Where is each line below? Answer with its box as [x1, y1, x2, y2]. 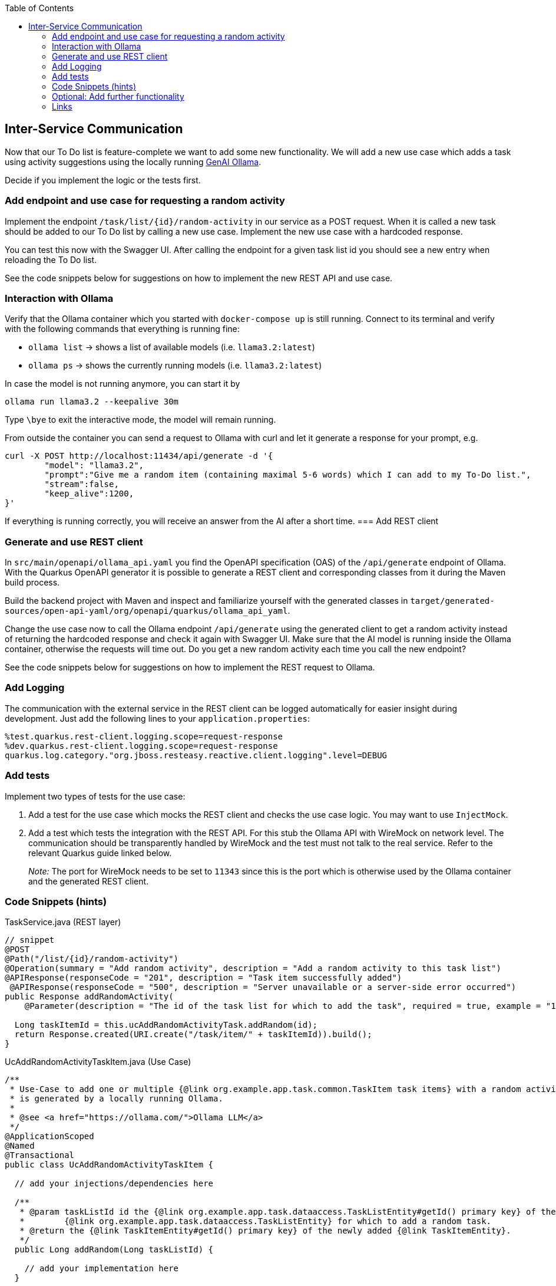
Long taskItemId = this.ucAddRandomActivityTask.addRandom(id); [14, 1020, 318, 1030]
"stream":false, [44, 479, 119, 489]
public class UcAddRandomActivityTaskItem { [5, 1160, 214, 1170]
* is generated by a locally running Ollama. [9, 1094, 223, 1104]
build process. [5, 577, 60, 588]
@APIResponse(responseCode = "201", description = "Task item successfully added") [5, 973, 402, 983]
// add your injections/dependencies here [14, 1179, 214, 1189]
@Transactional [5, 1150, 75, 1160]
